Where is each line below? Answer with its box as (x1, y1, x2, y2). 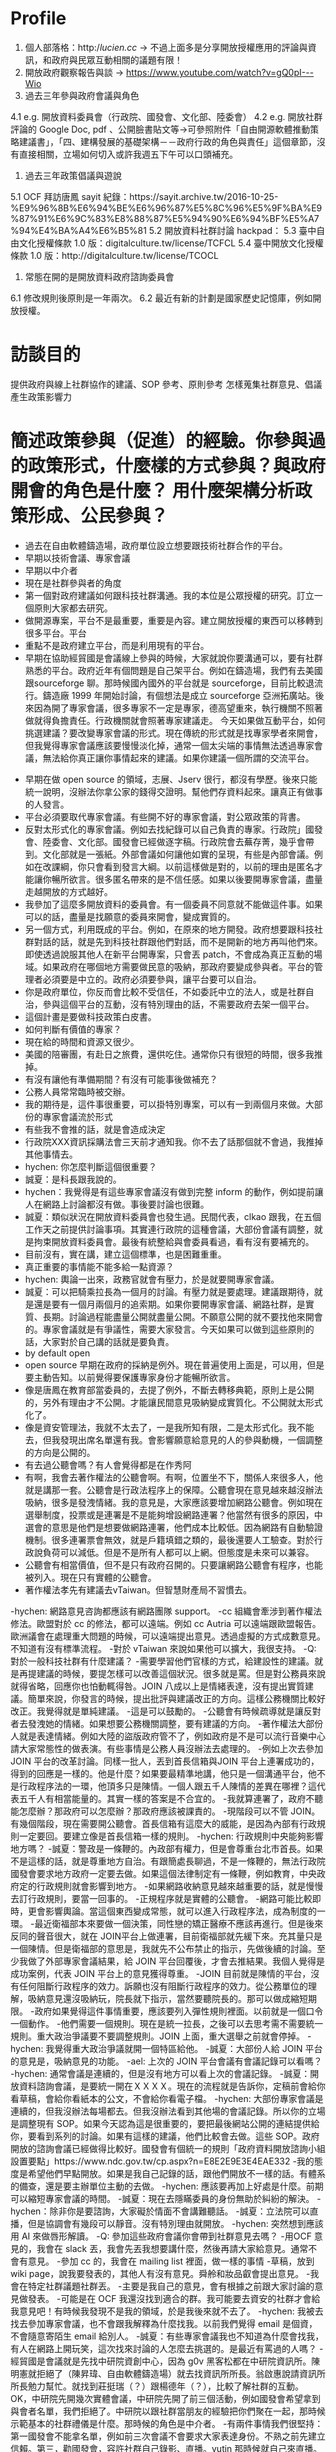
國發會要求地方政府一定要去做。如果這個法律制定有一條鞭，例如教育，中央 (10, 1867, 317, 1879)
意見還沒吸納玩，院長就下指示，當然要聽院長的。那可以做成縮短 (44, 1992, 308, 2004)
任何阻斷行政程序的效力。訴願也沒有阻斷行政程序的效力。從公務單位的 (18, 1980, 308, 1992)
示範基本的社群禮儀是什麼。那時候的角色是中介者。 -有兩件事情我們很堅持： (10, 2417, 324, 2429)
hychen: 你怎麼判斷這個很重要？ (24, 1160, 158, 1172)
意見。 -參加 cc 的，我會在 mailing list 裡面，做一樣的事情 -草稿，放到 (27, 2255, 315, 2267)
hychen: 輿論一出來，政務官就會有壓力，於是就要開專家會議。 (24, 1273, 280, 1285)
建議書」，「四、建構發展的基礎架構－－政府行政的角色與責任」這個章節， (18, 135, 317, 147)
